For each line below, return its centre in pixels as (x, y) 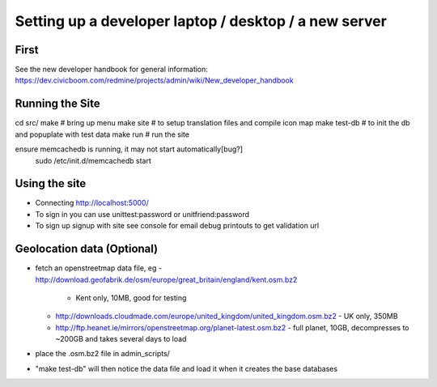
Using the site (51, 183)
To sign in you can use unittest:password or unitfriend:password (142, 214)
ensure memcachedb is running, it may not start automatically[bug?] (129, 149)
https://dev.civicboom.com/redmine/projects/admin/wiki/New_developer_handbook (155, 80)
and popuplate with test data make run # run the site (102, 134)
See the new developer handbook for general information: (111, 70)
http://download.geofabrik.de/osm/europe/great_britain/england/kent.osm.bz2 (166, 279)
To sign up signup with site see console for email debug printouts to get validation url (177, 226)
